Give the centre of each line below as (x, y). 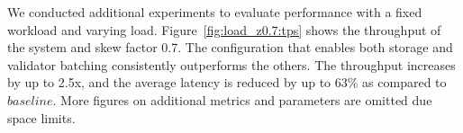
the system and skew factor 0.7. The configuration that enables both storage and (230, 47)
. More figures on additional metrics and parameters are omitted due (242, 99)
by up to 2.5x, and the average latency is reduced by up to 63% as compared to (227, 82)
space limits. (41, 117)
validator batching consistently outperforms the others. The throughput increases (231, 64)
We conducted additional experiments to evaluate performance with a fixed (215, 12)
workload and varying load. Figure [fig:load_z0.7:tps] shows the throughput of (224, 29)
